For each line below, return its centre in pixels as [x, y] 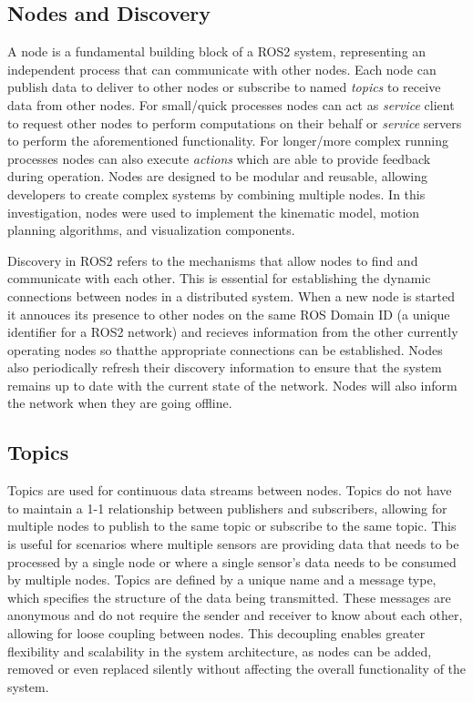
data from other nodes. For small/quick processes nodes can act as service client [231, 104]
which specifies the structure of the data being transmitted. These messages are [229, 597]
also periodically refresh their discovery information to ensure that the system [225, 367]
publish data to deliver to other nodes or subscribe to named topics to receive [224, 87]
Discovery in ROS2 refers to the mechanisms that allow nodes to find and [213, 260]
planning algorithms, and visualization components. [151, 230]
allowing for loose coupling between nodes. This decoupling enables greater [216, 633]
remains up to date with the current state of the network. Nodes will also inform [232, 385]
